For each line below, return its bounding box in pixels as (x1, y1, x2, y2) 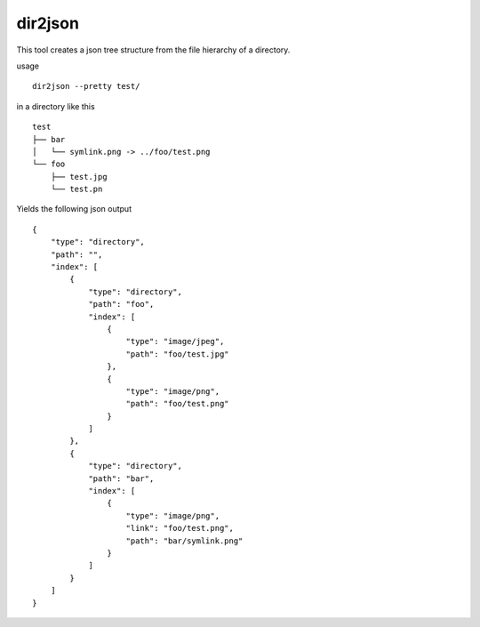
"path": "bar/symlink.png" (125, 535, 244, 546)
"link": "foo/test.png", (125, 523, 235, 534)
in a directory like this (16, 100, 95, 111)
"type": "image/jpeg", (125, 336, 225, 347)
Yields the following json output (16, 204, 132, 214)
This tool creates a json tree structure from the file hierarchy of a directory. (16, 44, 291, 55)
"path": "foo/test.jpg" (125, 349, 230, 359)
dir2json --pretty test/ (32, 81, 140, 92)
